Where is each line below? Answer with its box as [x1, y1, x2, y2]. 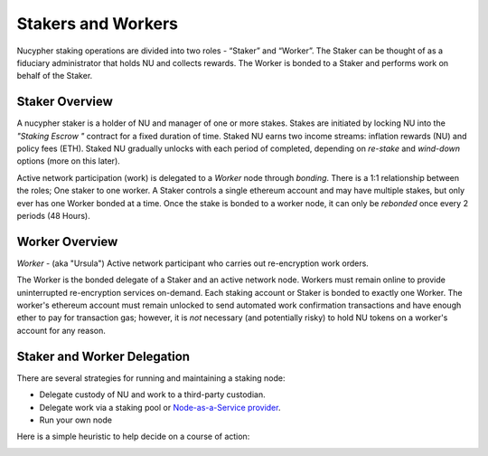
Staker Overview [16, 94, 113, 109]
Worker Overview [16, 233, 118, 249]
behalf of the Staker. [16, 71, 93, 81]
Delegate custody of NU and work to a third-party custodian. [39, 389, 266, 400]
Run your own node [39, 414, 113, 425]
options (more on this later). [16, 156, 121, 166]
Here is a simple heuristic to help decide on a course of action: [16, 431, 250, 442]
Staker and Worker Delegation [16, 348, 190, 364]
